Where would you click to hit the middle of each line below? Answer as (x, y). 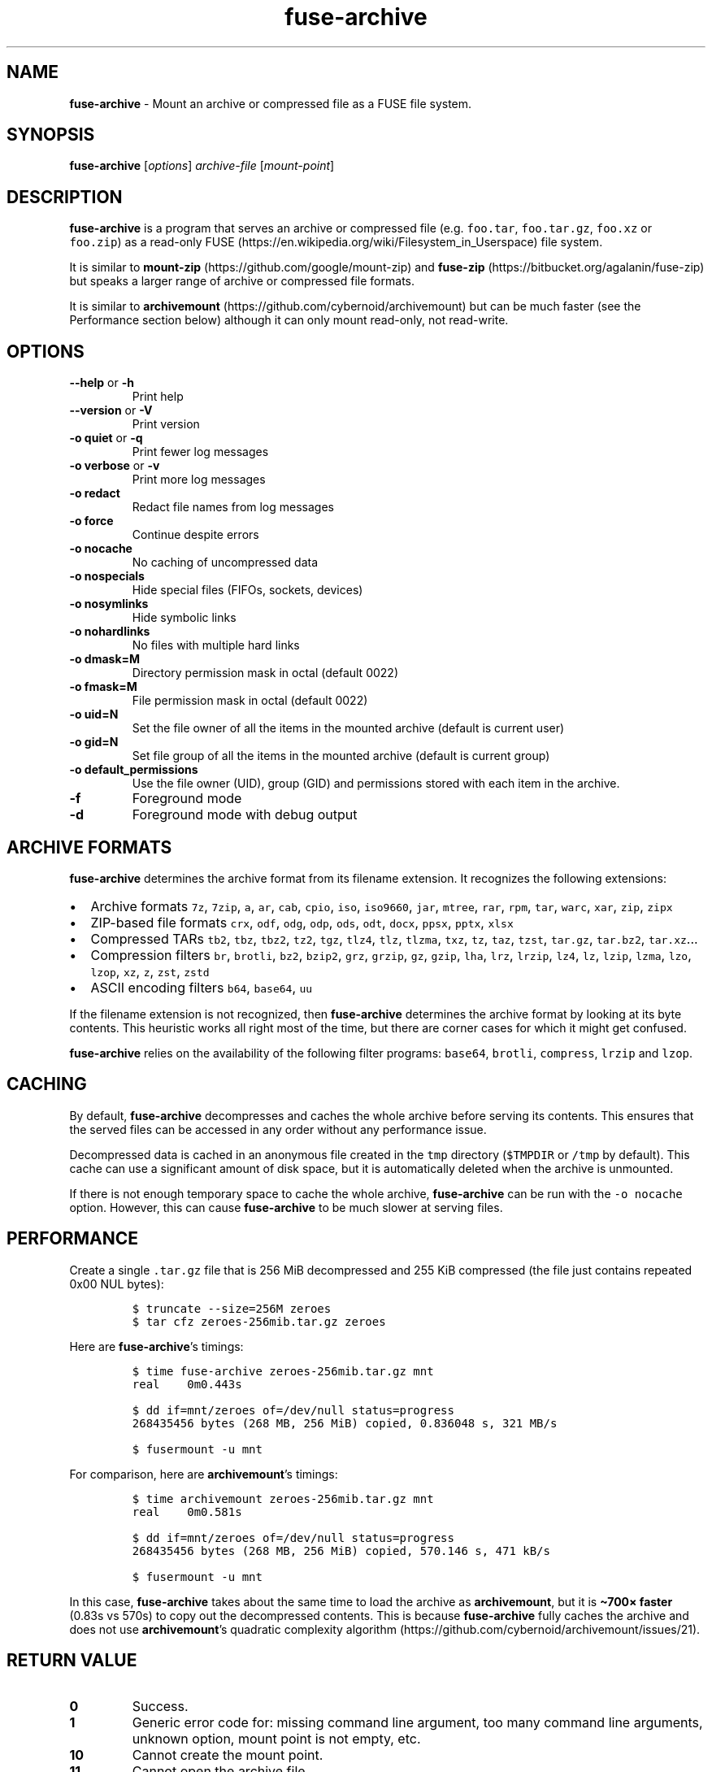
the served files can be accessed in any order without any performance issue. (278, 1129)
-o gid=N (94, 742)
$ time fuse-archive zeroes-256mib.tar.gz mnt (283, 1371)
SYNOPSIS (51, 135)
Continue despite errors (195, 535)
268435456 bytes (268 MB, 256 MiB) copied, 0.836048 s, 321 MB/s (345, 1423)
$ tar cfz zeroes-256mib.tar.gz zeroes (259, 1321)
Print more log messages (199, 480)
